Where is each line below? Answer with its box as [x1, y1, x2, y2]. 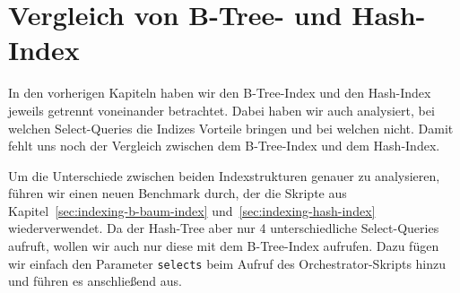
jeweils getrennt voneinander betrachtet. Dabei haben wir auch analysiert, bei [8, 100, 435, 119]
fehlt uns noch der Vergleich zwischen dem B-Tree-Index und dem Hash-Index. [8, 136, 440, 155]
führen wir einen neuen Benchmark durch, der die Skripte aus [8, 184, 347, 203]
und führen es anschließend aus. [8, 271, 182, 290]
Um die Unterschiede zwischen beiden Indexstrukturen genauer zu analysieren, [8, 166, 440, 185]
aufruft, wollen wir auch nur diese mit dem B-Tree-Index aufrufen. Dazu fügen [8, 237, 439, 255]
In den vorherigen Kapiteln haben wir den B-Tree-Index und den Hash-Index [8, 83, 431, 102]
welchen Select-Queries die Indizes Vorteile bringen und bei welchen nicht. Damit [8, 118, 454, 137]
